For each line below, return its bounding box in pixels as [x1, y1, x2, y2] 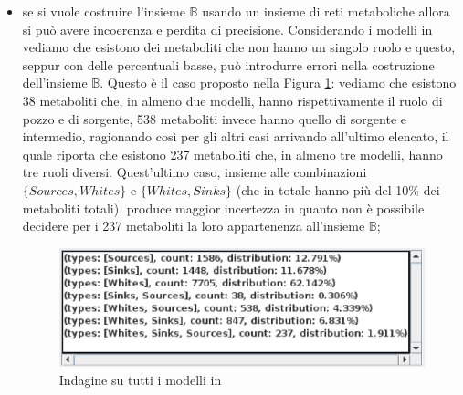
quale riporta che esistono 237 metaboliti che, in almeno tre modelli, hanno [22, 144, 443, 163]
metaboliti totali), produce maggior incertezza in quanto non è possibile [22, 198, 425, 217]
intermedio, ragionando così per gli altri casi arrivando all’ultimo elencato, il [22, 127, 449, 146]
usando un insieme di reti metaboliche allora [202, 2, 450, 20]
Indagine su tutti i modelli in [58, 369, 222, 389]
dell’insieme [22, 73, 88, 92]
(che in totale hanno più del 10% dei [236, 180, 440, 199]
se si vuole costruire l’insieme [22, 2, 185, 20]
